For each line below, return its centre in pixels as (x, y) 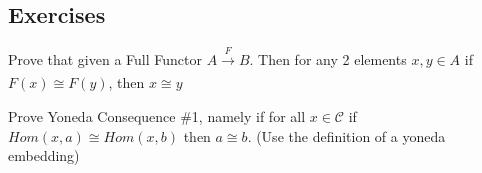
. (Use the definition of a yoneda (346, 135)
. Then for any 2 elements (328, 59)
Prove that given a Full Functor (105, 59)
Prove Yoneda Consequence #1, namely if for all (157, 115)
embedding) (44, 155)
